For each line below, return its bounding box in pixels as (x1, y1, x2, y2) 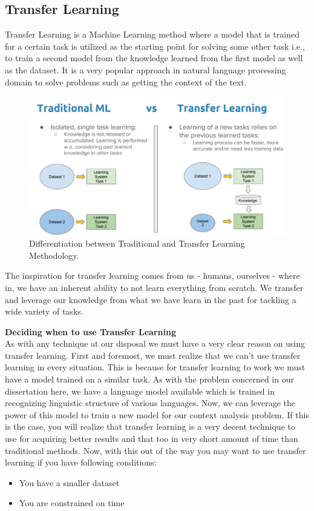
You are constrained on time (19, 496, 125, 509)
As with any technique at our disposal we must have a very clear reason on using (5, 337, 306, 350)
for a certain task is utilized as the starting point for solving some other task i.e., (5, 39, 305, 52)
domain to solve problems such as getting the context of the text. (5, 75, 247, 88)
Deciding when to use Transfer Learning (5, 325, 176, 338)
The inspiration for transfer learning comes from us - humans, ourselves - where (5, 269, 300, 282)
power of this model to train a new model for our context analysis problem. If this (5, 408, 309, 421)
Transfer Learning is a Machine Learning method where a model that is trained (5, 28, 299, 41)
